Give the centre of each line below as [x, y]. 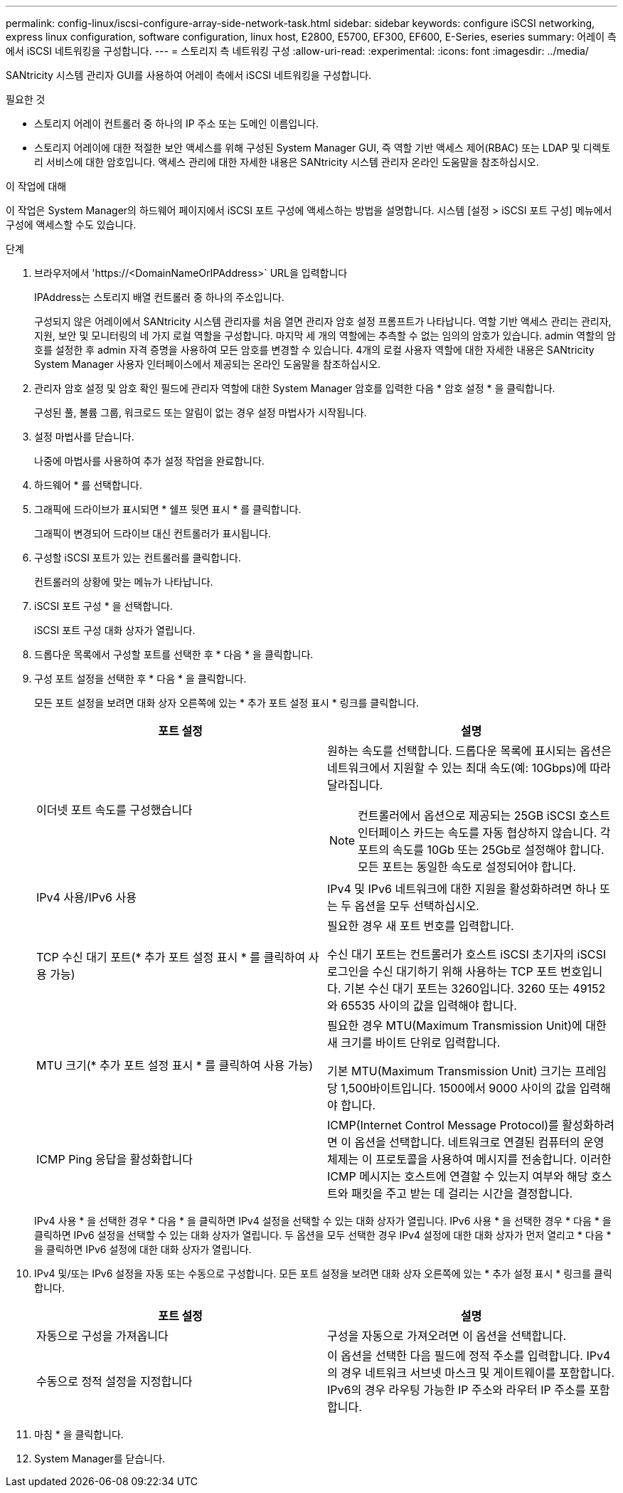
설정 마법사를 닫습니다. [84, 437]
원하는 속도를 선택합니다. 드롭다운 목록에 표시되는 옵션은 [469, 751]
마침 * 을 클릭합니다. [79, 1434]
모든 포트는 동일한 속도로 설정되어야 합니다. [467, 867]
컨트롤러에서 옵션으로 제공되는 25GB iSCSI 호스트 [484, 816]
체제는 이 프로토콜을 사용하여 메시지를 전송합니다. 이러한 [469, 1159]
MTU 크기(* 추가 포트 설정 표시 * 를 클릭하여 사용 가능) [175, 1065]
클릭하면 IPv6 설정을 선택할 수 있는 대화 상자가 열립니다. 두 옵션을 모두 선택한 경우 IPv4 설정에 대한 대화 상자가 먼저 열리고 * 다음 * [323, 1235]
